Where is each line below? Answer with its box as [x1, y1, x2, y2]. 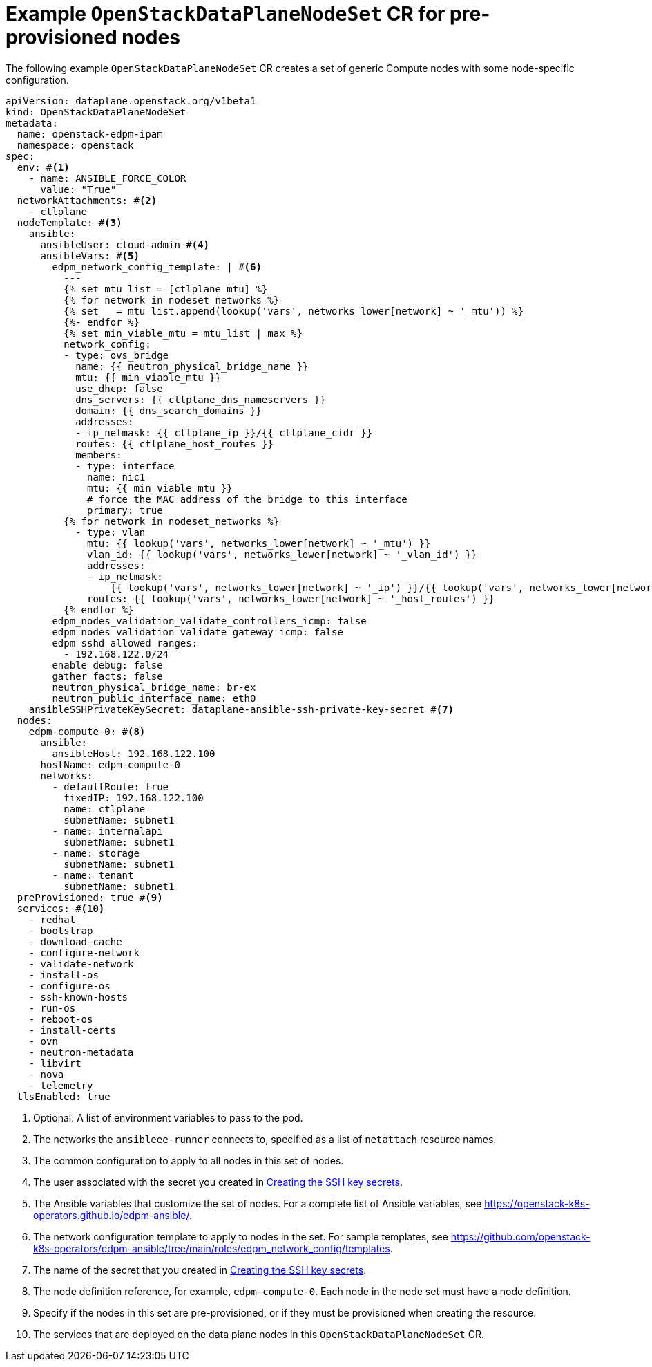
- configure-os [28, 980, 111, 992]
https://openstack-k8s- [484, 1197, 590, 1209]
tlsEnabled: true [17, 1090, 111, 1102]
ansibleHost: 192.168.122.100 [52, 747, 215, 759]
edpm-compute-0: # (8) [28, 725, 146, 737]
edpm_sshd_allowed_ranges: [52, 637, 198, 649]
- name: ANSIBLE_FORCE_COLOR [28, 172, 186, 184]
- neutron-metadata [28, 1046, 134, 1058]
